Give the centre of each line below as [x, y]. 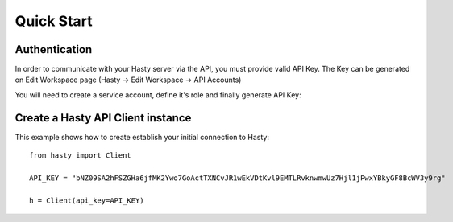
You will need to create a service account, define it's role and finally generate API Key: [158, 95]
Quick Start [54, 21]
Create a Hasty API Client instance [103, 118]
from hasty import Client [81, 156]
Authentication [54, 49]
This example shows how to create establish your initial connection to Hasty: [142, 137]
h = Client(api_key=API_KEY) [87, 200]
